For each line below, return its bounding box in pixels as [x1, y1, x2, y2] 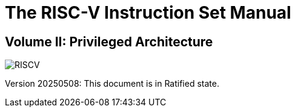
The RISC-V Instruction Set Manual [5, 2, 291, 23]
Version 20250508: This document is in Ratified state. [5, 78, 219, 89]
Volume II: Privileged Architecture [5, 34, 213, 49]
